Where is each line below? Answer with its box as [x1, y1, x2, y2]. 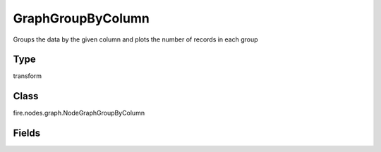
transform [13, 72, 42, 80]
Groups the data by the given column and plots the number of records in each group [13, 35, 258, 44]
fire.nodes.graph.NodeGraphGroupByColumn [13, 109, 145, 118]
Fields [13, 127, 41, 139]
